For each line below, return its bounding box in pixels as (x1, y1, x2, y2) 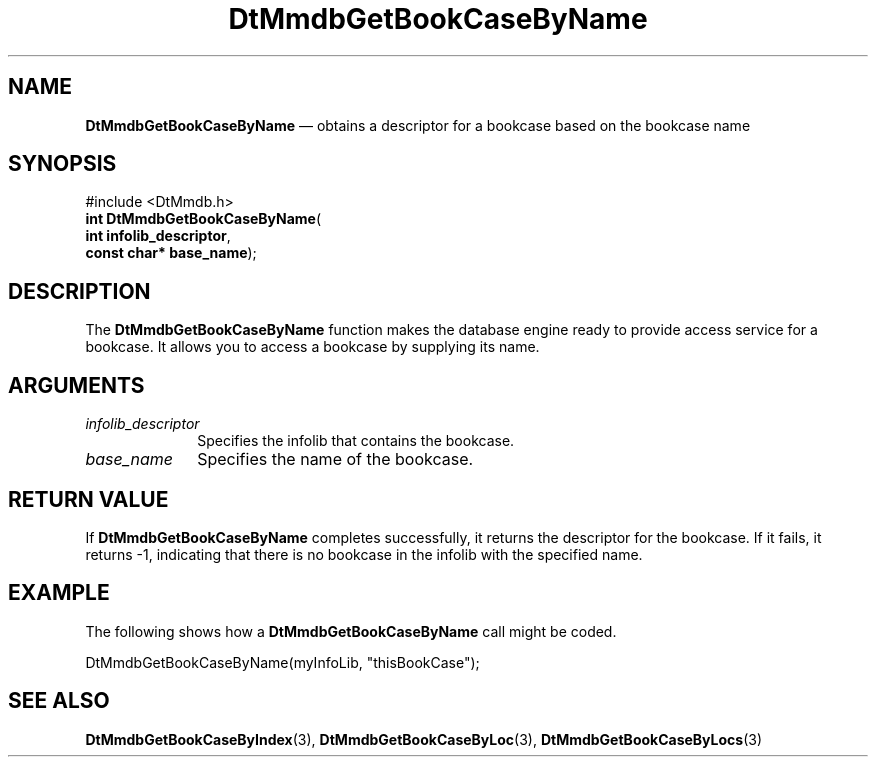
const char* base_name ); (85, 244, 257, 262)
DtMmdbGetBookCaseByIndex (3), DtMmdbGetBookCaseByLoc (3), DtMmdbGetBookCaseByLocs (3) (85, 730, 763, 748)
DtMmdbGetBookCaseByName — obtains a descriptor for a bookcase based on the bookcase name (85, 116, 751, 134)
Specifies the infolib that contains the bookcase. (197, 432, 515, 450)
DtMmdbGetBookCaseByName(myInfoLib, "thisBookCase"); (85, 653, 480, 671)
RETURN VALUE (8, 486, 169, 512)
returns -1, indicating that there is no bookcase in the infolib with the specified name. (85, 545, 643, 563)
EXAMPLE (8, 580, 110, 606)
